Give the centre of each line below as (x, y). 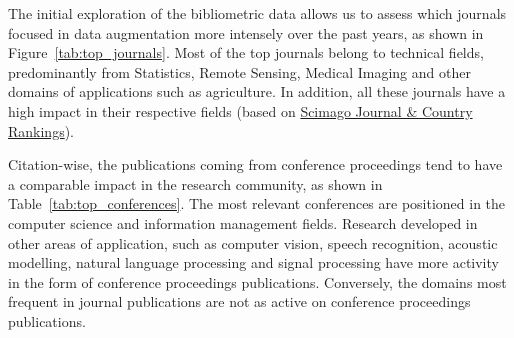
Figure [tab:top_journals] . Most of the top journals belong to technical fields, (246, 52)
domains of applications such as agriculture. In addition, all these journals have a (257, 91)
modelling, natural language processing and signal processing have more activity (253, 262)
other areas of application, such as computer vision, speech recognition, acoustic (253, 242)
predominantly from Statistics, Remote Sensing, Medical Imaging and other (239, 71)
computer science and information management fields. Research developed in (243, 222)
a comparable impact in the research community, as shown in (195, 183)
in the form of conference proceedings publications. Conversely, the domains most (257, 281)
